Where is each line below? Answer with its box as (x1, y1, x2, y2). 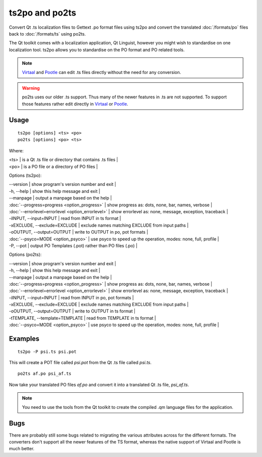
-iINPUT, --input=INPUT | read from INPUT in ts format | (9, 216, 121, 221)
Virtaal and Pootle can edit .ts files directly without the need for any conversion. (22, 69, 181, 75)
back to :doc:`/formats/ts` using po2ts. (9, 31, 86, 37)
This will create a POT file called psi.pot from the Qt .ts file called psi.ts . (9, 360, 152, 366)
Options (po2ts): (9, 252, 42, 257)
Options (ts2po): (9, 173, 42, 179)
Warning (22, 85, 40, 91)
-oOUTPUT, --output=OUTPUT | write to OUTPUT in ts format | (9, 308, 136, 314)
